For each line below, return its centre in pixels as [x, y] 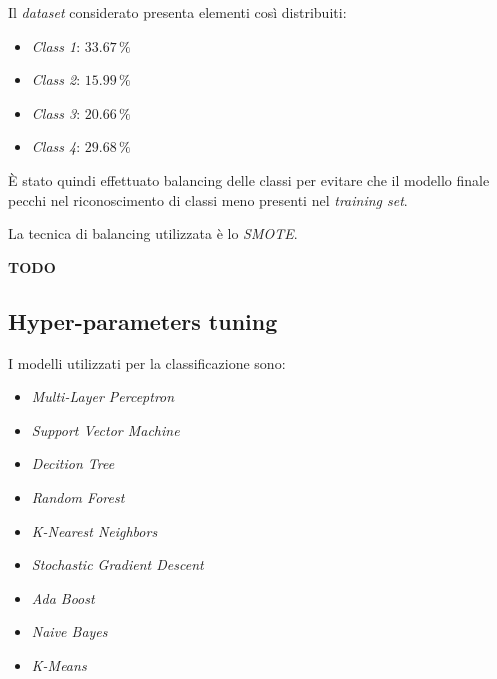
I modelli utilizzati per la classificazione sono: [147, 362]
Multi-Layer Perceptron [103, 396]
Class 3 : [56, 112]
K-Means [59, 664]
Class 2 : [56, 79]
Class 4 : [56, 146]
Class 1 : [56, 45]
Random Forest [78, 496]
